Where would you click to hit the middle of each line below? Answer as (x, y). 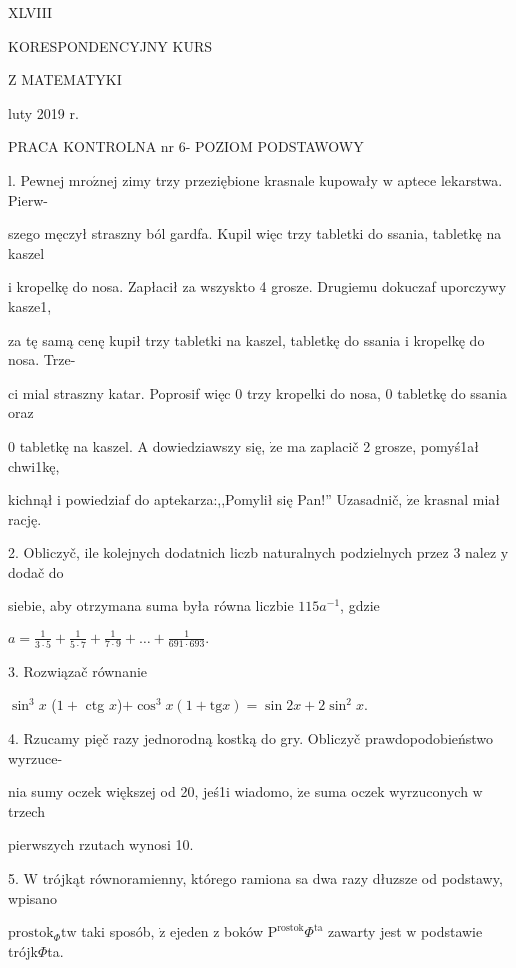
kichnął (30, 499)
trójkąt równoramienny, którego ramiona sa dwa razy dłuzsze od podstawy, (272, 878)
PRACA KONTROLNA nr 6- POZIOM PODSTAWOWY (186, 146)
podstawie (452, 931)
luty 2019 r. (43, 112)
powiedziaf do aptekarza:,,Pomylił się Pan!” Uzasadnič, (234, 499)
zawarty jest (365, 931)
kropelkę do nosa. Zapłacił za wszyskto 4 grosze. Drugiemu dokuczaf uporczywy (261, 286)
